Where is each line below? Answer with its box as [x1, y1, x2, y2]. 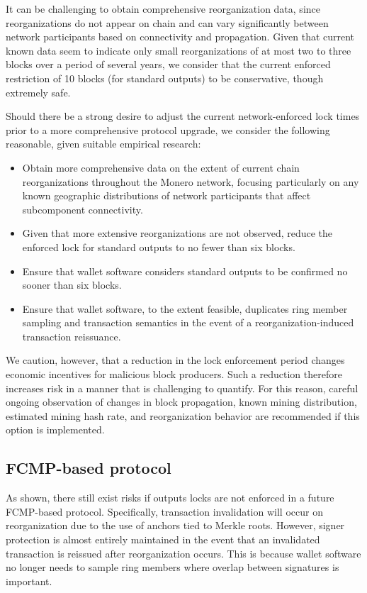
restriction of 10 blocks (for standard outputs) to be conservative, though [6, 70, 324, 85]
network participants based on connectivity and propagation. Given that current [6, 29, 355, 44]
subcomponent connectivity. [22, 201, 143, 216]
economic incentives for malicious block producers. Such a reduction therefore [6, 367, 342, 382]
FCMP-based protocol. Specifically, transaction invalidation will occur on [6, 504, 323, 519]
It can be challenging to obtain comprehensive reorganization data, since [6, 1, 320, 16]
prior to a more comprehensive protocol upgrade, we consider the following [6, 122, 330, 137]
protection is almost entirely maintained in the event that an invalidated [6, 532, 320, 547]
